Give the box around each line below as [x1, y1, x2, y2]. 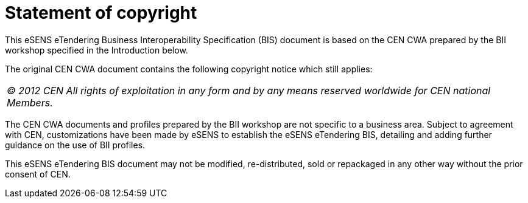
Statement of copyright [5, 2, 197, 23]
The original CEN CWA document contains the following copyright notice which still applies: [5, 63, 373, 74]
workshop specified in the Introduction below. [5, 44, 188, 55]
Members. [7, 96, 53, 109]
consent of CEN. [5, 168, 71, 179]
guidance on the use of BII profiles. [5, 139, 146, 150]
